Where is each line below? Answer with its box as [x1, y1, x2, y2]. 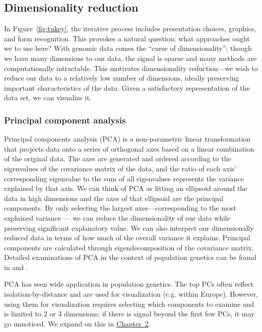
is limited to [4, 308, 41, 319]
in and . [4, 261, 28, 272]
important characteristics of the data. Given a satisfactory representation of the [4, 82, 250, 93]
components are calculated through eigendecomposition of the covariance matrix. [4, 242, 254, 252]
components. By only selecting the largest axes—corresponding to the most [4, 203, 236, 213]
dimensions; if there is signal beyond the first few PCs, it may [64, 308, 255, 319]
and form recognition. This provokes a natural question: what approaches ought [4, 33, 250, 43]
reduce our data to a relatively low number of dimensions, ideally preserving [4, 73, 239, 83]
